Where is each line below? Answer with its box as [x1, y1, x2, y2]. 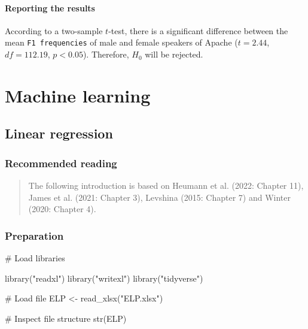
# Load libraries [5, 252, 65, 264]
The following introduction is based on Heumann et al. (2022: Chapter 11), [28, 179, 304, 192]
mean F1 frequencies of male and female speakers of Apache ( [5, 36, 238, 49]
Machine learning [5, 83, 151, 107]
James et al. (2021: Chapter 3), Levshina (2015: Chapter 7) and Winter [28, 191, 291, 203]
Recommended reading [5, 155, 117, 170]
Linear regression [5, 124, 113, 143]
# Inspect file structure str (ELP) [5, 312, 127, 324]
